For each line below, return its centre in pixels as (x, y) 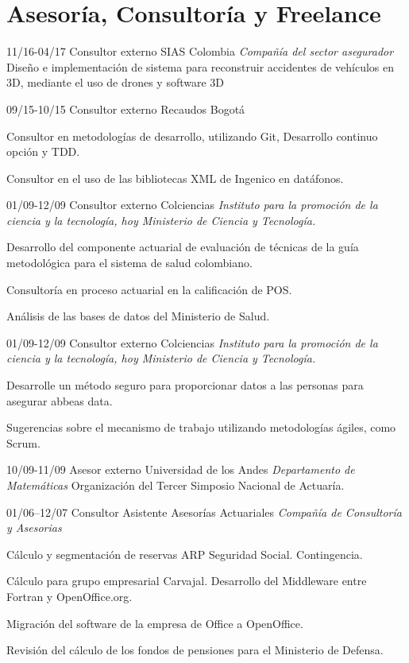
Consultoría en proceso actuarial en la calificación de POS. (149, 289)
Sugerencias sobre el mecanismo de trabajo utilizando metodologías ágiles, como (201, 427)
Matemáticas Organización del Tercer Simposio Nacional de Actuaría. (176, 485)
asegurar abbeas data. (60, 400)
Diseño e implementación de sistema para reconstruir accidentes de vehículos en (201, 66)
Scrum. (23, 442)
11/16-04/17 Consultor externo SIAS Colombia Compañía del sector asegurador (200, 51)
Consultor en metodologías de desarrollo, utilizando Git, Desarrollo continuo (192, 136)
